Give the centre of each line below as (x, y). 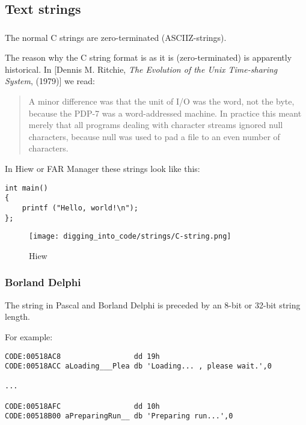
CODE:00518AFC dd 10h (82, 406)
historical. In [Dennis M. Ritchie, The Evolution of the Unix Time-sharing (141, 69)
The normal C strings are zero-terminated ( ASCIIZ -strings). (116, 37)
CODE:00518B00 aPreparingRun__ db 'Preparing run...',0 (119, 416)
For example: (29, 336)
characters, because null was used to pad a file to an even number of (154, 136)
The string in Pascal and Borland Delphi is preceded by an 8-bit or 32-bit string (153, 304)
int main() (26, 188)
